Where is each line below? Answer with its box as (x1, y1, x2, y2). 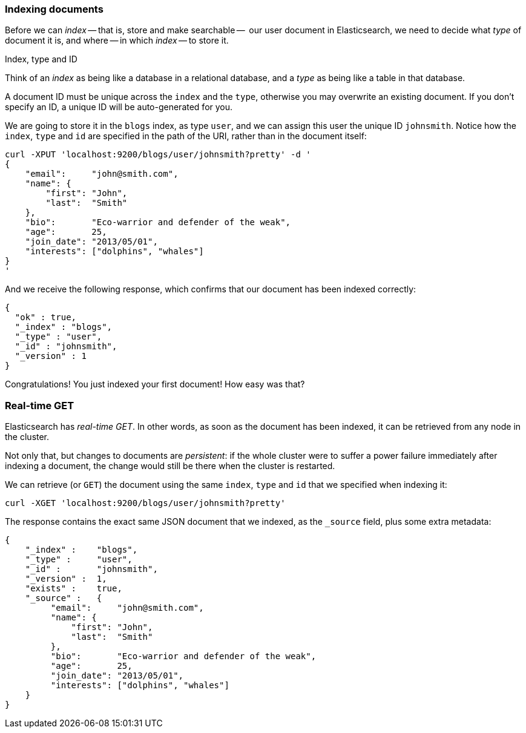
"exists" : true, (25, 583, 122, 594)
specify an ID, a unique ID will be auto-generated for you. (5, 102, 233, 113)
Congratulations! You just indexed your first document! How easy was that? (5, 379, 305, 390)
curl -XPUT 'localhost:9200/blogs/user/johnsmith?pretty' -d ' (5, 150, 311, 160)
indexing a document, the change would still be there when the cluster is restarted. (5, 461, 335, 472)
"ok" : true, (15, 312, 77, 323)
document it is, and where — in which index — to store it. (5, 35, 229, 46)
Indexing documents (5, 3, 104, 15)
